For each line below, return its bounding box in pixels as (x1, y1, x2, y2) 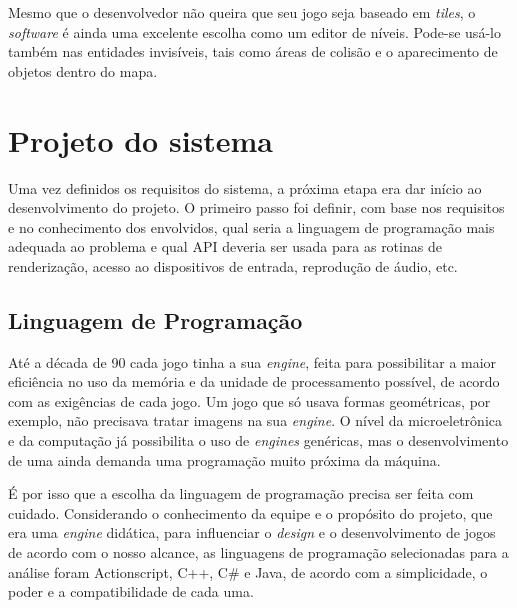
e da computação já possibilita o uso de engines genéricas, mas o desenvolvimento (8, 430, 509, 451)
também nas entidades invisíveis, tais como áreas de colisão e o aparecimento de (8, 41, 498, 62)
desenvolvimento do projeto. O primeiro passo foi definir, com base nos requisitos (8, 197, 505, 218)
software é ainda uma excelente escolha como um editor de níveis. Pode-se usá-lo (8, 21, 501, 42)
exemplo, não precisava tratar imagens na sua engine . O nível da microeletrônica (8, 410, 502, 431)
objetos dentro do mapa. (8, 60, 158, 81)
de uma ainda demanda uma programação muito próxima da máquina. (8, 449, 441, 470)
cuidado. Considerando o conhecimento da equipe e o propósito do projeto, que (8, 502, 493, 523)
